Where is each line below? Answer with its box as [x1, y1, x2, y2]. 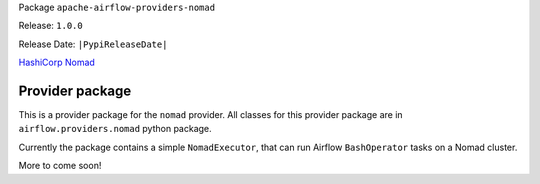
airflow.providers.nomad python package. [18, 123, 212, 135]
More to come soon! [18, 160, 102, 172]
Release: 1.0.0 [18, 20, 84, 32]
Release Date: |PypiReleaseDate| [18, 38, 168, 50]
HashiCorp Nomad [18, 56, 95, 69]
